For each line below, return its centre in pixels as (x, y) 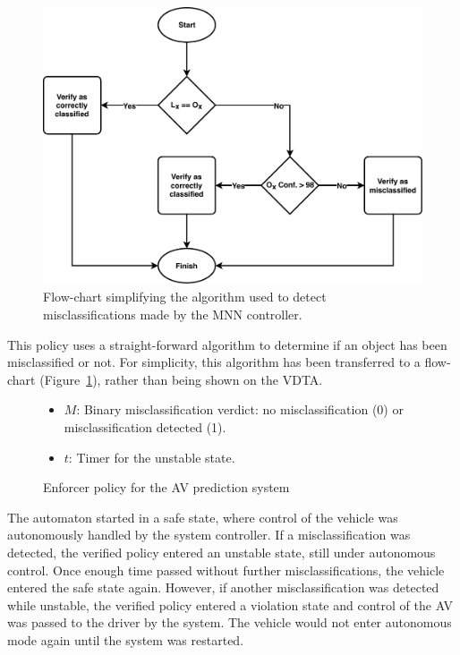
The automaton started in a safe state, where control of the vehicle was (203, 517)
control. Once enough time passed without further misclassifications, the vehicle (226, 570)
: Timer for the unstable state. (152, 457)
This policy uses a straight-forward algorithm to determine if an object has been (227, 344)
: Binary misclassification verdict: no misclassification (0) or (240, 409)
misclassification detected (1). (145, 427)
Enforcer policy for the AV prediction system (166, 487)
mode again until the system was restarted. (126, 639)
